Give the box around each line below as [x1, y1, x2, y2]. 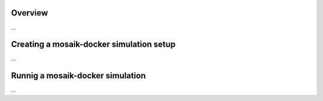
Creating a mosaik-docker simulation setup [11, 39, 176, 50]
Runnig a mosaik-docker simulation [11, 71, 146, 81]
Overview [11, 8, 48, 18]
